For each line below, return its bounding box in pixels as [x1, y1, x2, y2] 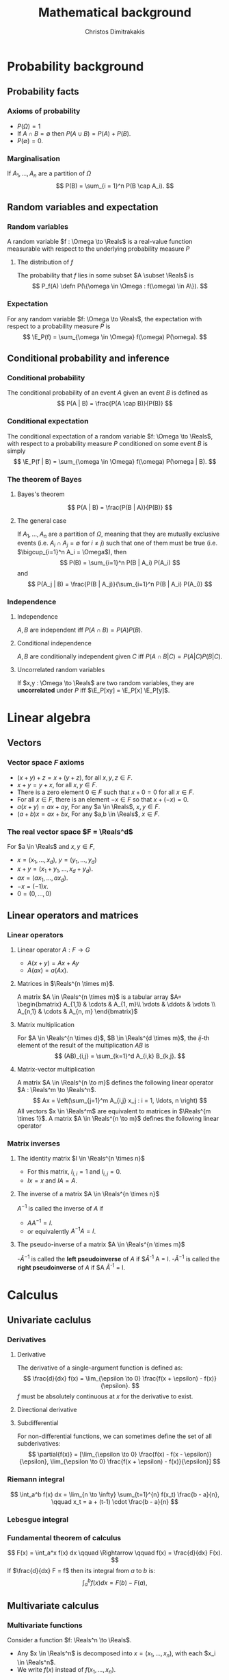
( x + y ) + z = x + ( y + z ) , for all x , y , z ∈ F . [16, 773, 133, 782]
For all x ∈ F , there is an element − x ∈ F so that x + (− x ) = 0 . [16, 795, 189, 803]
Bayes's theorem [16, 490, 65, 498]
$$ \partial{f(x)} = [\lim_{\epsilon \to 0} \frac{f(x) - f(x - [28, 1450, 183, 1459]
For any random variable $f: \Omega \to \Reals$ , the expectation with [7, 314, 202, 323]
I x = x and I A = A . [27, 1176, 77, 1185]
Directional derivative [16, 1406, 77, 1414]
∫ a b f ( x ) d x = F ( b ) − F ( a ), [82, 1577, 148, 1588]
